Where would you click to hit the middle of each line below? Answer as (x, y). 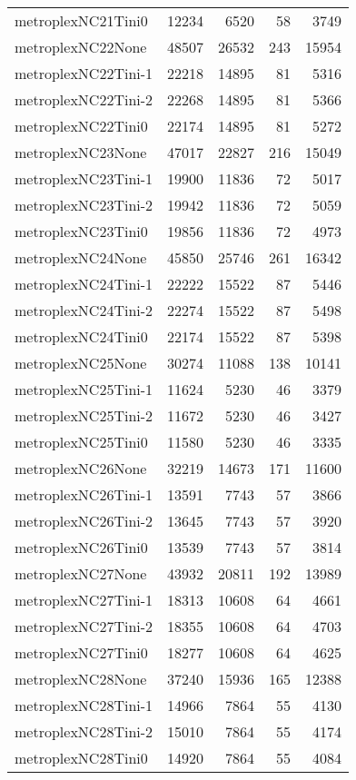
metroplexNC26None (81, 468)
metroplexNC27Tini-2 (84, 626)
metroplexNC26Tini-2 (84, 521)
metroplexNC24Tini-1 (84, 284)
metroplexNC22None (81, 47)
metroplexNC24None (81, 257)
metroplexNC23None (81, 152)
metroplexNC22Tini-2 (84, 99)
